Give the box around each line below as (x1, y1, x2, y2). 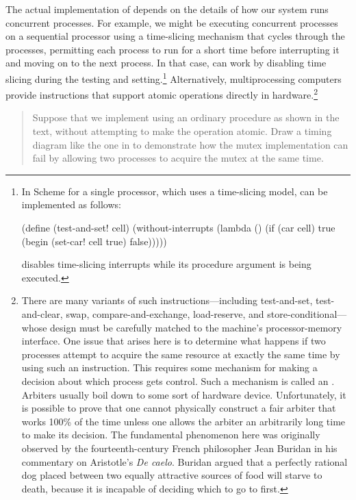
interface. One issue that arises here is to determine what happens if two (21, 334, 326, 348)
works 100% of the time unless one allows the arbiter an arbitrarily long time (21, 414, 346, 428)
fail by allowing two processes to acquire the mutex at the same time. (32, 151, 324, 165)
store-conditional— (267, 307, 347, 321)
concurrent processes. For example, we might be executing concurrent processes (5, 15, 338, 29)
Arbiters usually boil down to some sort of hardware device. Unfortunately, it (21, 387, 346, 401)
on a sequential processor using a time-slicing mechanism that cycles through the (5, 29, 345, 43)
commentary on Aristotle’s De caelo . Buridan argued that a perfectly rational (21, 454, 348, 468)
